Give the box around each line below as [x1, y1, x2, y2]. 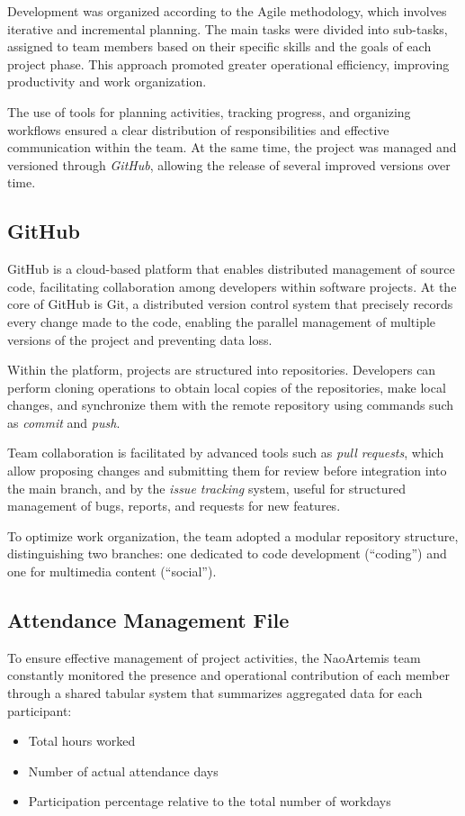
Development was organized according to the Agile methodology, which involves [7, 2, 447, 20]
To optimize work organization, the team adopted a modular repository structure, [7, 526, 459, 545]
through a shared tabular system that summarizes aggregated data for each [7, 684, 423, 703]
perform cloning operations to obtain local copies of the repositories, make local [7, 377, 446, 396]
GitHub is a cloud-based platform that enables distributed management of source [7, 259, 455, 278]
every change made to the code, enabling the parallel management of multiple [7, 312, 436, 331]
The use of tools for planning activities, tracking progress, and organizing [7, 102, 411, 121]
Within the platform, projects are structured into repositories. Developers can [7, 360, 436, 379]
